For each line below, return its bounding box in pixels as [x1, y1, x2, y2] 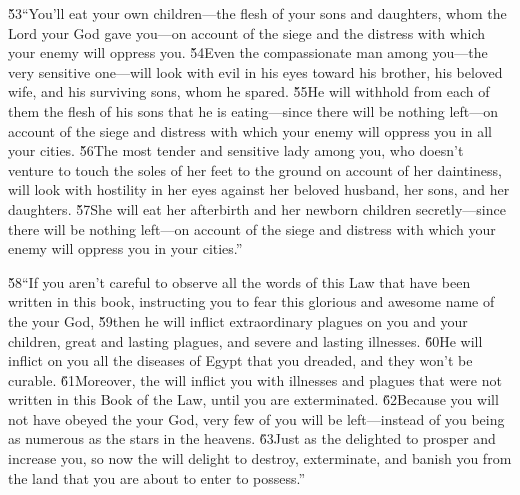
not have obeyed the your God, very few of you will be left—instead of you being [8, 408, 505, 429]
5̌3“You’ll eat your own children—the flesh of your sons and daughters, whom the [8, 3, 507, 23]
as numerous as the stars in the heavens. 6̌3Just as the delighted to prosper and [8, 428, 496, 449]
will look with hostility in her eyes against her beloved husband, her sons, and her [8, 179, 510, 200]
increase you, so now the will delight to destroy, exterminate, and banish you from [8, 448, 512, 469]
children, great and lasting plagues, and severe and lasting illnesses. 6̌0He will [8, 330, 483, 351]
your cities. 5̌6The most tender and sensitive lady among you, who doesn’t [8, 140, 464, 161]
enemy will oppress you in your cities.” [8, 238, 243, 259]
